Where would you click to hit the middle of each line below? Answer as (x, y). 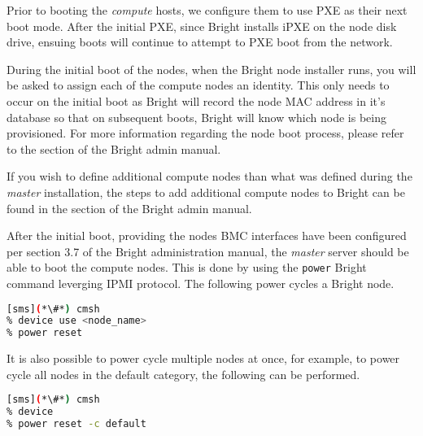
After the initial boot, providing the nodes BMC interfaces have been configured (207, 235)
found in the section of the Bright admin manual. (129, 208)
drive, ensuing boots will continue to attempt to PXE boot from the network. (200, 42)
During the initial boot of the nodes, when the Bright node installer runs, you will (211, 69)
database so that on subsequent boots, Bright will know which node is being (196, 117)
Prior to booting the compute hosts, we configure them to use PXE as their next (207, 10)
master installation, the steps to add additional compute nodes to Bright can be (206, 192)
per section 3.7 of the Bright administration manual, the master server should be (208, 251)
